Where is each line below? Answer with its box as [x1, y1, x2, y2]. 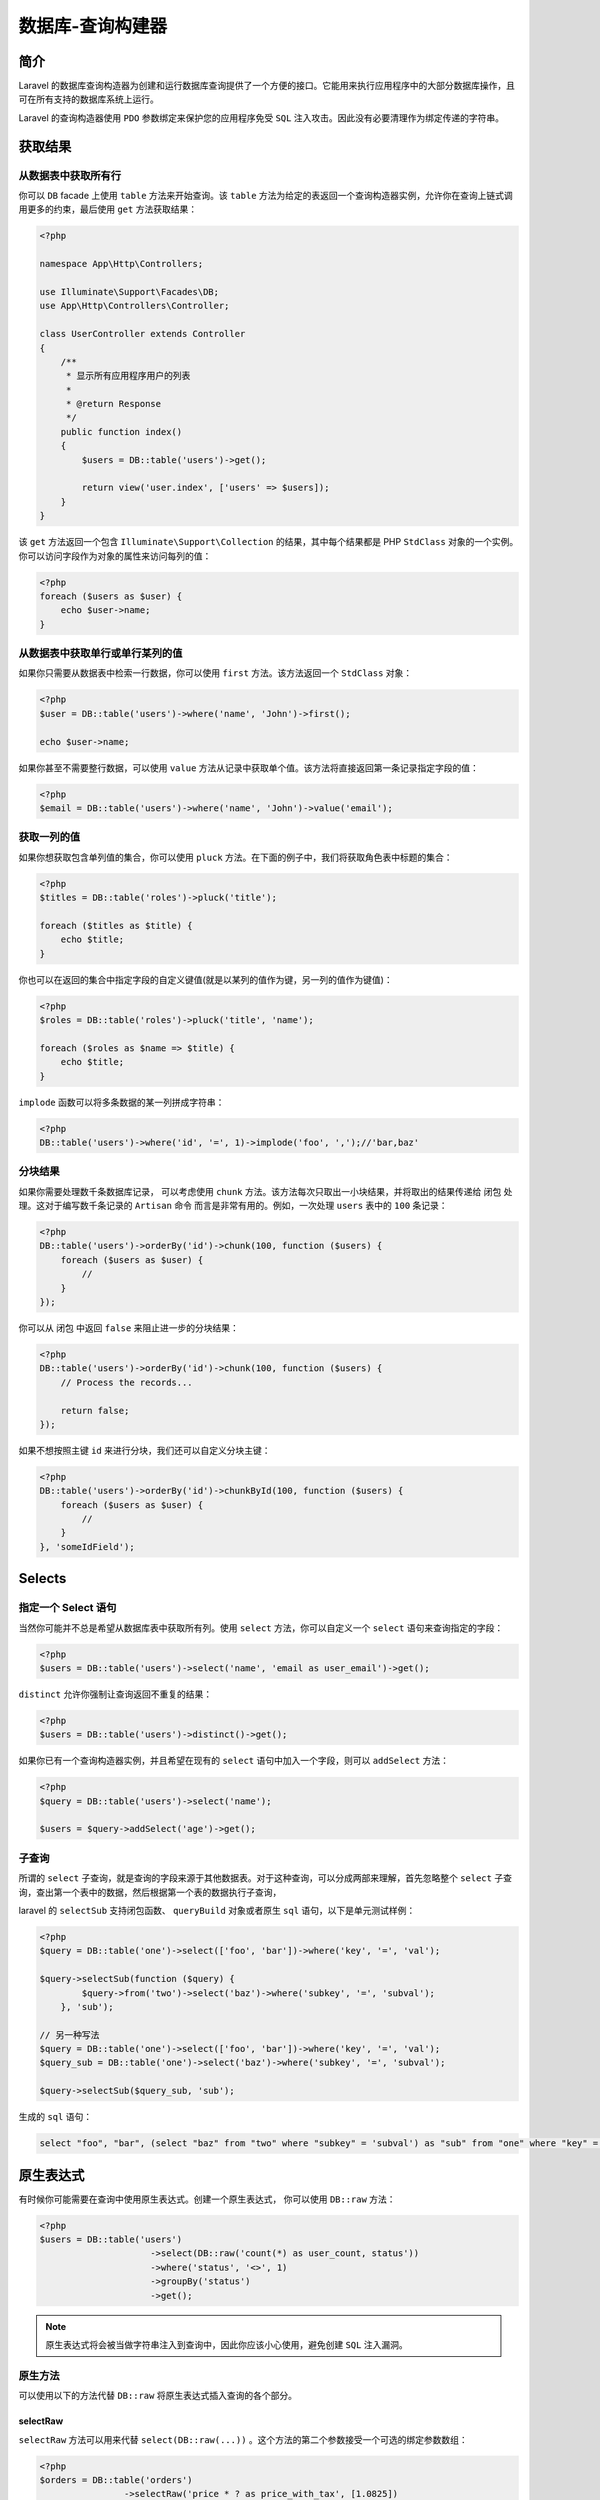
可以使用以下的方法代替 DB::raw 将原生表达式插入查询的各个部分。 [18, 2390, 297, 2402]
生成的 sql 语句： [18, 2111, 93, 2123]
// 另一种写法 [39, 2029, 100, 2040]
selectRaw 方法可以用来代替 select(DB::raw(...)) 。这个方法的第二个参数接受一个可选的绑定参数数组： [18, 2433, 469, 2445]
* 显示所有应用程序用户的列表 [65, 370, 191, 382]
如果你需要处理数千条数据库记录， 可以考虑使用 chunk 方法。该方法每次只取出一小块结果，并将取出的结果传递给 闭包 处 [18, 1185, 513, 1197]
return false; [60, 1405, 130, 1416]
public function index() [60, 426, 183, 437]
